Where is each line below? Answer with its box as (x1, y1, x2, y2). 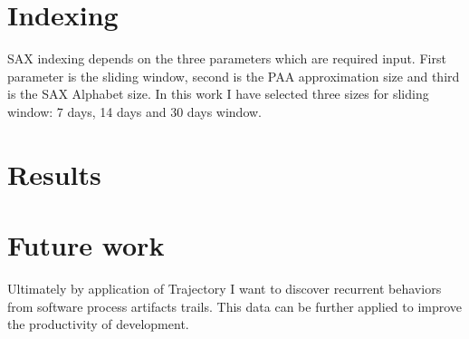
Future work (7, 227, 165, 264)
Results (7, 155, 101, 192)
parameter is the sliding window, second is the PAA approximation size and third (7, 66, 460, 85)
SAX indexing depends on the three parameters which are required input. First (7, 49, 446, 68)
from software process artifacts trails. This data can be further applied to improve (7, 296, 463, 315)
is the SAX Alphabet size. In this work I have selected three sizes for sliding (7, 84, 429, 103)
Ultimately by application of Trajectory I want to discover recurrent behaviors (7, 279, 442, 297)
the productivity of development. (7, 315, 189, 334)
